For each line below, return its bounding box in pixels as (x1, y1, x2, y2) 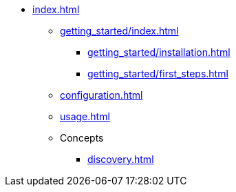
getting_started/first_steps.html (87, 68, 228, 79)
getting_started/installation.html (87, 46, 230, 58)
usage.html (60, 111, 110, 122)
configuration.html (60, 89, 143, 101)
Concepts (60, 132, 104, 144)
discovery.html (87, 153, 154, 165)
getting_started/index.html (60, 25, 179, 37)
